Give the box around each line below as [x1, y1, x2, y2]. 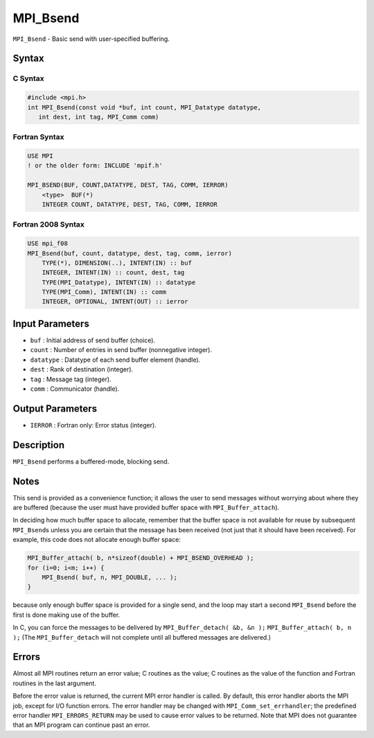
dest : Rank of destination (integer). [30, 365, 134, 374]
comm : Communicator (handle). [30, 385, 120, 393]
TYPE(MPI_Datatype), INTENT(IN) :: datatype [42, 278, 196, 286]
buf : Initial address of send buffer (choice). [30, 336, 156, 344]
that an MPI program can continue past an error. [12, 721, 150, 729]
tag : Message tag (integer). [30, 375, 112, 383]
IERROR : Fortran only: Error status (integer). [30, 421, 157, 429]
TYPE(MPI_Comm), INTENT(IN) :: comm [42, 288, 166, 296]
